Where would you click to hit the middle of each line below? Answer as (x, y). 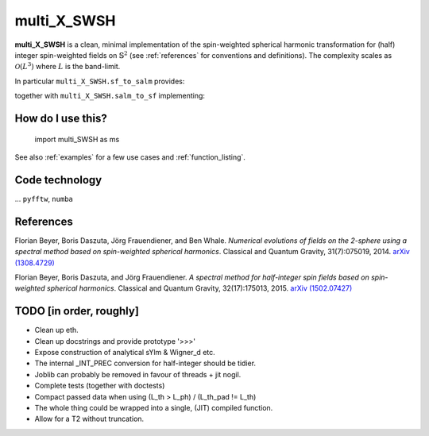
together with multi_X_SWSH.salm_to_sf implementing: (110, 96)
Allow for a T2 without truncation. (89, 419)
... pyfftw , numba (44, 199)
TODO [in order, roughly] (77, 311)
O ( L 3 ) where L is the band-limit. (68, 66)
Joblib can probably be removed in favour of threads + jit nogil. (138, 374)
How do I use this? (61, 118)
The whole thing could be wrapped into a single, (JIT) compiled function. (154, 407)
